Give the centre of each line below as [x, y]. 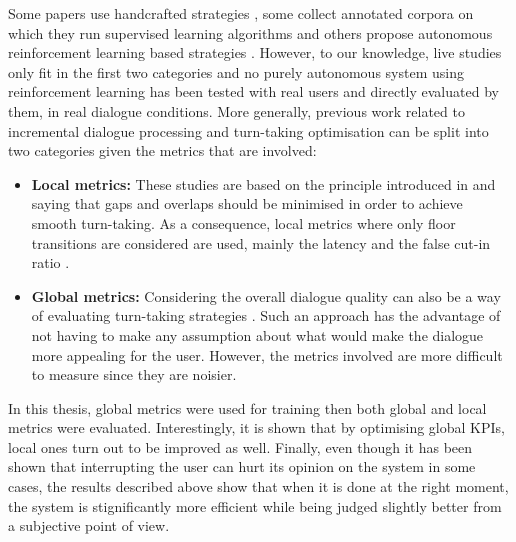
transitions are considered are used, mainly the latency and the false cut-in [261, 242]
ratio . [50, 262]
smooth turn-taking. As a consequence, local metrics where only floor [243, 222]
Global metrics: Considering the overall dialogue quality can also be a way [266, 295]
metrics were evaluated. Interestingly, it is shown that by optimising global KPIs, [256, 427]
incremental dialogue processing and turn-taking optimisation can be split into [248, 130]
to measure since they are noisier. [134, 374]
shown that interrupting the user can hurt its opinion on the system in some [242, 466]
